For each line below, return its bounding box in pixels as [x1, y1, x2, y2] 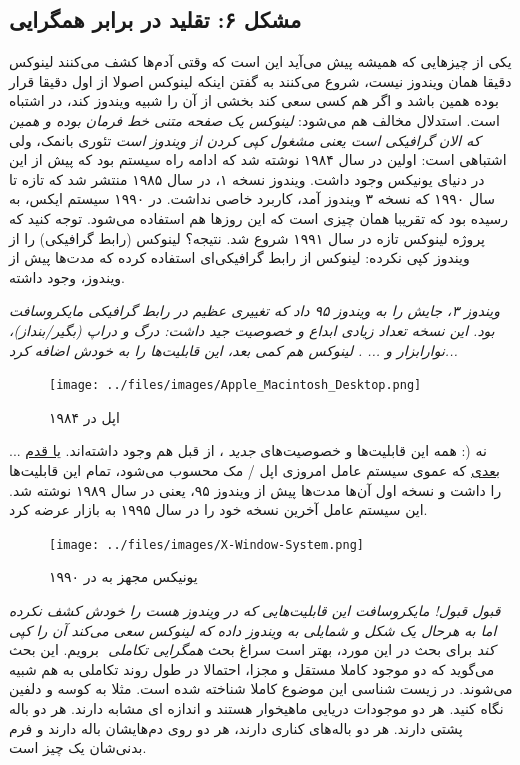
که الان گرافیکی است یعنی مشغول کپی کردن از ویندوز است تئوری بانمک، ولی [9, 129, 481, 150]
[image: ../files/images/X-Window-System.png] [49, 537, 364, 552]
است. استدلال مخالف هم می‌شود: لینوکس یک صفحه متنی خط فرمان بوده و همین [9, 109, 500, 130]
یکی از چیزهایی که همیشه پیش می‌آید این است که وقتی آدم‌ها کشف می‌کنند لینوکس [9, 51, 512, 72]
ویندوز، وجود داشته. [9, 266, 125, 287]
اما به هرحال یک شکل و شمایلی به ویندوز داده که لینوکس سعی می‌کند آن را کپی [9, 619, 497, 640]
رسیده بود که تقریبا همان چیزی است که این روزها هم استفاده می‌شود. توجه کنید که [9, 207, 509, 228]
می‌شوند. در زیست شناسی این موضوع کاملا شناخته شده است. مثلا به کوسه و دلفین [9, 678, 513, 699]
